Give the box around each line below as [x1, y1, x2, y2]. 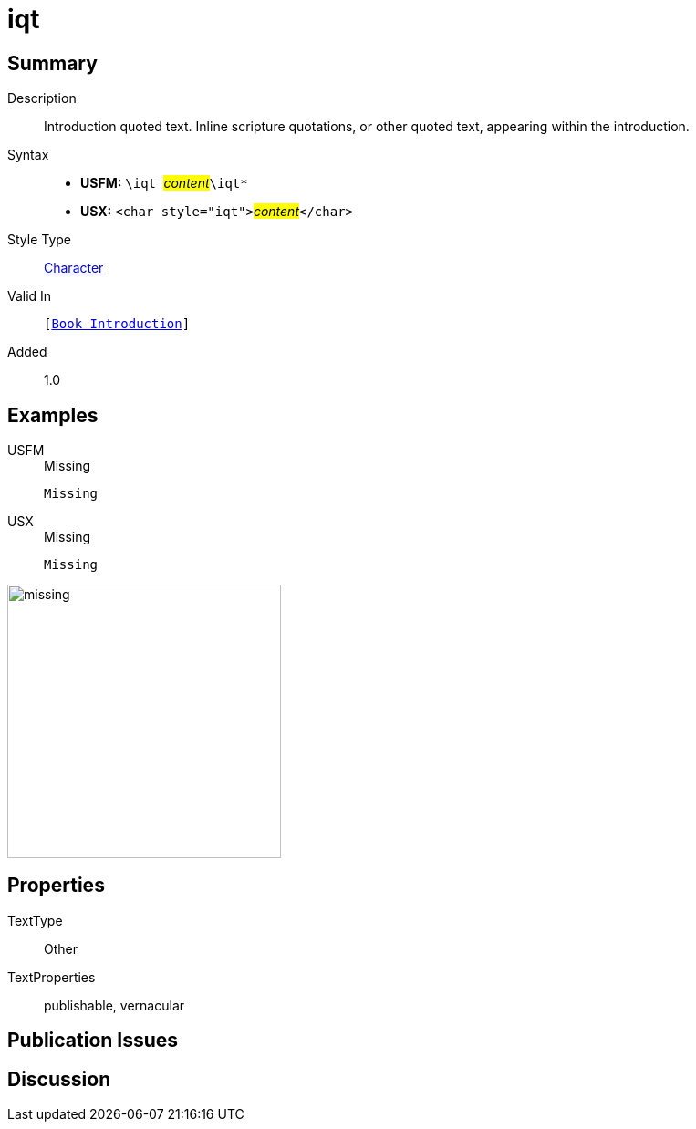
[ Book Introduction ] [44, 316, 191, 332]
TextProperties [7, 968, 96, 985]
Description [7, 90, 77, 107]
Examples [7, 403, 99, 427]
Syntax [7, 147, 49, 163]
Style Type [7, 232, 72, 248]
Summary [7, 51, 98, 75]
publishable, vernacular [44, 997, 185, 1013]
